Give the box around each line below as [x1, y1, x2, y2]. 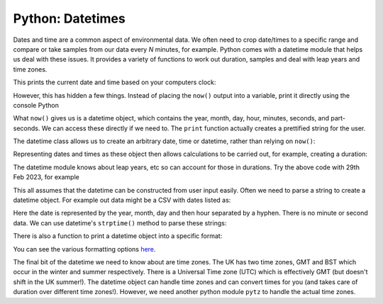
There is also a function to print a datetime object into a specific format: [13, 232, 223, 240]
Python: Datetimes [13, 11, 126, 26]
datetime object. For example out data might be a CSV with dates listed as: [13, 196, 231, 205]
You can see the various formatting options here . [13, 244, 156, 253]
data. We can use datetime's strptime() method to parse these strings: [13, 218, 227, 227]
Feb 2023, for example [13, 173, 79, 181]
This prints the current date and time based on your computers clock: [13, 78, 216, 86]
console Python [13, 101, 60, 109]
